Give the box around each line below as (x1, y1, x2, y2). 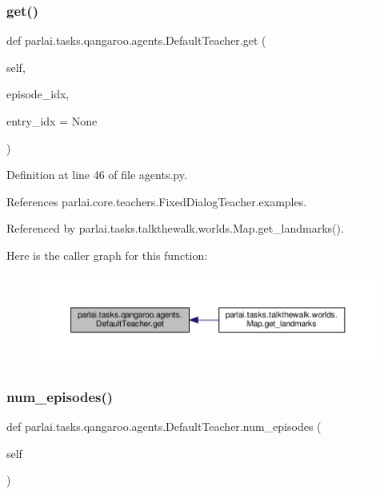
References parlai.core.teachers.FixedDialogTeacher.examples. (6, 193, 307, 209)
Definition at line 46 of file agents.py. (6, 166, 187, 183)
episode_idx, (6, 86, 70, 102)
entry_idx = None (6, 113, 98, 129)
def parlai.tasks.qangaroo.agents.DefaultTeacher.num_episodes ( (6, 418, 322, 435)
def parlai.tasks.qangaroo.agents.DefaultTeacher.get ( (6, 32, 266, 49)
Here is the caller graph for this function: (6, 246, 208, 263)
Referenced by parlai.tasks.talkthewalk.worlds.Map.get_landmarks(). (6, 220, 344, 237)
